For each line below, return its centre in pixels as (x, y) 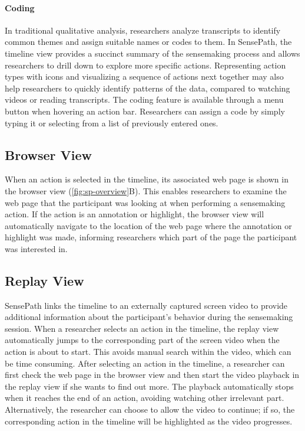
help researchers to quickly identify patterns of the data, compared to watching (147, 88)
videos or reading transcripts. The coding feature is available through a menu (144, 99)
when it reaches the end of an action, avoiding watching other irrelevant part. (145, 398)
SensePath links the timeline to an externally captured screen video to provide (146, 305)
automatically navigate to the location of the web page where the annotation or (148, 225)
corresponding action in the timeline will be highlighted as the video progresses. (149, 421)
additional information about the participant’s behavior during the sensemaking (149, 317)
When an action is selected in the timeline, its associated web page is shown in (147, 179)
